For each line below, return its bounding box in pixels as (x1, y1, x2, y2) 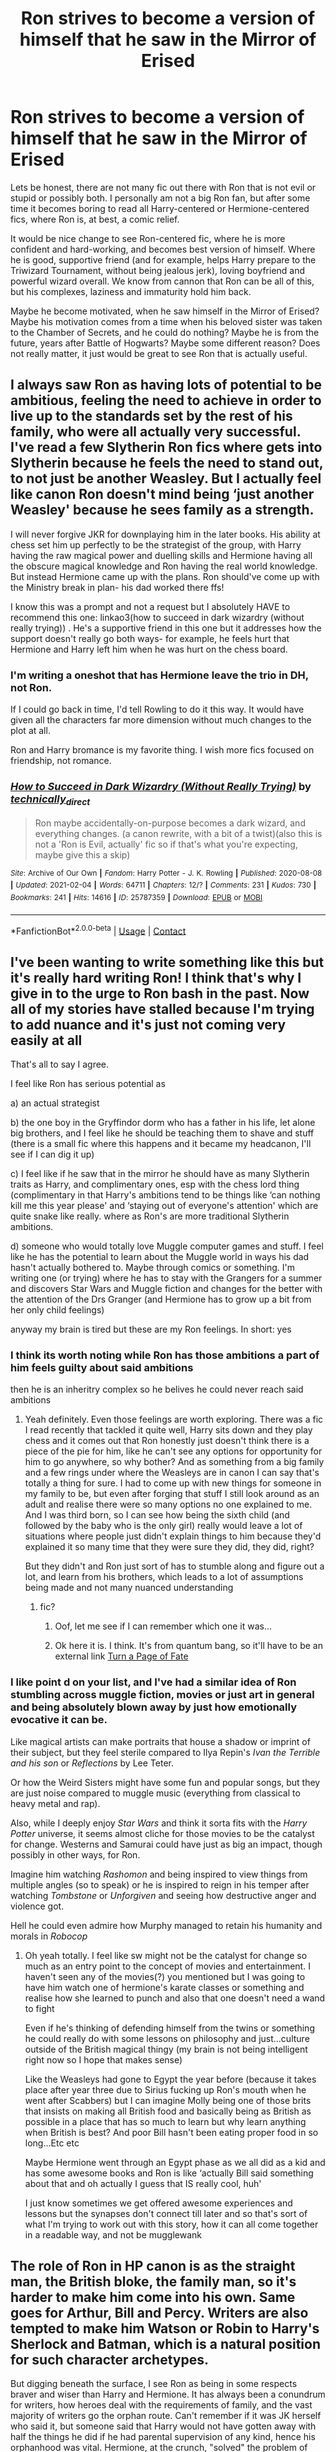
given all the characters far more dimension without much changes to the (10, 714, 312, 726)
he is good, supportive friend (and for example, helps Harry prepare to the (10, 253, 317, 266)
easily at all (10, 1032, 83, 1049)
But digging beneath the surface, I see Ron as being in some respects (10, 2378, 298, 2390)
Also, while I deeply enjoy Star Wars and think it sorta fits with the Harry (10, 1817, 308, 1829)
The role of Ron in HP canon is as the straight (10, 2258, 296, 2275)
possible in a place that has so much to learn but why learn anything (24, 2115, 307, 2127)
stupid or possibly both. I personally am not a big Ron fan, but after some (10, 192, 311, 204)
